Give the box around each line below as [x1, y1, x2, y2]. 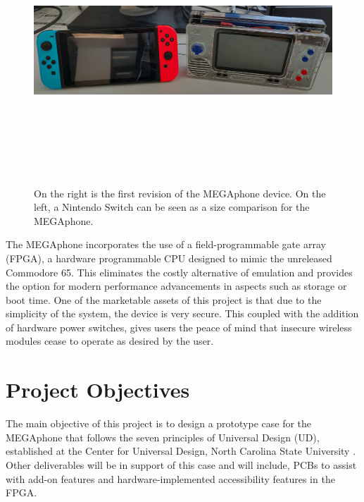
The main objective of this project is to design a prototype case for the [6, 416, 312, 431]
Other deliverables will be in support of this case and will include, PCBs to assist [6, 457, 357, 472]
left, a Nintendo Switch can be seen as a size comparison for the [34, 200, 310, 214]
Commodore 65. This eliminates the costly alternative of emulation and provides [6, 264, 353, 279]
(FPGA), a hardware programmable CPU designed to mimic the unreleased [6, 250, 332, 265]
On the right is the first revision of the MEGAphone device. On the [34, 185, 326, 200]
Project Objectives [6, 375, 190, 404]
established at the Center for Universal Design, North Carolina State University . [6, 443, 356, 458]
